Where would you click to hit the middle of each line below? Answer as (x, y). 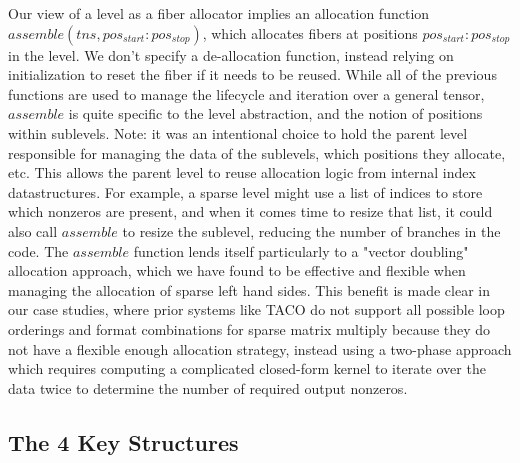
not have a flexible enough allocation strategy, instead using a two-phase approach (260, 348)
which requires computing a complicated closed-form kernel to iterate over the (247, 368)
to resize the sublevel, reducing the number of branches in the (311, 230)
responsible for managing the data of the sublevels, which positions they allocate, (257, 152)
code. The (38, 250)
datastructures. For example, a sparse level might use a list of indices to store (245, 191)
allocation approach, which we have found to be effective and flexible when (237, 270)
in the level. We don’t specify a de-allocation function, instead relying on (231, 54)
